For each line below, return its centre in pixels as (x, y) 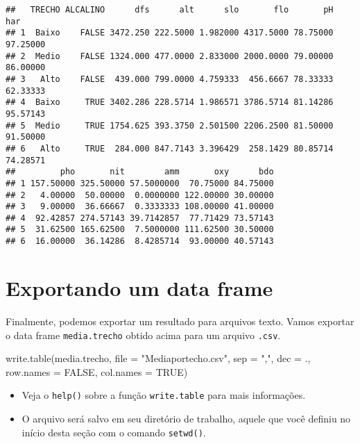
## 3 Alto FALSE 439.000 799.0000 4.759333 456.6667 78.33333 (170, 79)
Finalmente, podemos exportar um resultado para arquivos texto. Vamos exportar (180, 321)
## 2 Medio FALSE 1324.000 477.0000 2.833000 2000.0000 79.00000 (170, 56)
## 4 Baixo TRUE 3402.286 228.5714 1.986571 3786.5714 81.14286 (170, 102)
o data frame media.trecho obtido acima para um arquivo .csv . (143, 335)
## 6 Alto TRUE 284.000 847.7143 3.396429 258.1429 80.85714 (170, 148)
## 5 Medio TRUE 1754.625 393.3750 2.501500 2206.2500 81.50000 (170, 125)
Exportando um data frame (139, 287)
